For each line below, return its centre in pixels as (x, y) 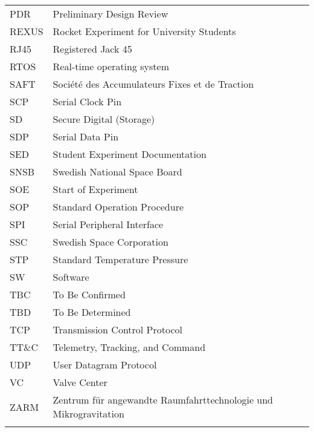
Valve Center (80, 382)
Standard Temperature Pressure (120, 259)
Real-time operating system (111, 66)
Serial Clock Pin (87, 101)
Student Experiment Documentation (130, 154)
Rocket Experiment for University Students (144, 31)
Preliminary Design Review (111, 14)
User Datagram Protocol (105, 365)
